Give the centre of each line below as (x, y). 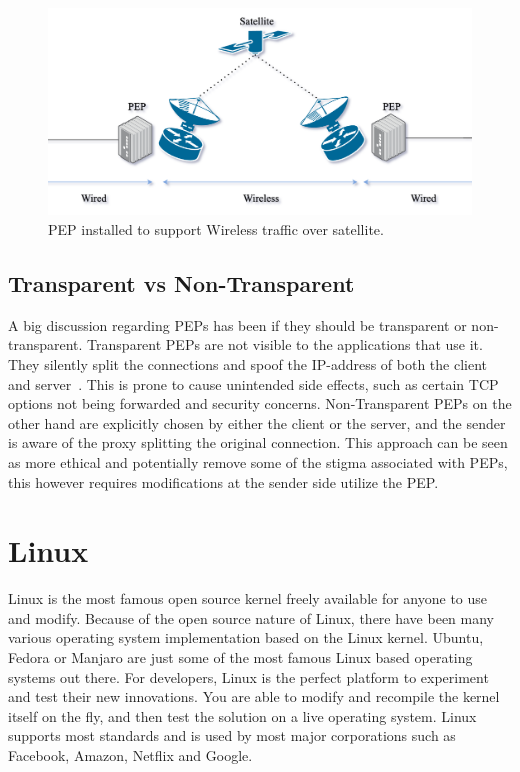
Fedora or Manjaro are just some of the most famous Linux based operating (240, 657)
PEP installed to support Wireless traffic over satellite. (216, 229)
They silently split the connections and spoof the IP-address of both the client (248, 364)
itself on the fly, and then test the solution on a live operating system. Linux (242, 715)
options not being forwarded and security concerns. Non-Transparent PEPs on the (260, 403)
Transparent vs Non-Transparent (181, 283)
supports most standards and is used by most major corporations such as (232, 735)
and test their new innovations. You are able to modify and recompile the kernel (254, 696)
